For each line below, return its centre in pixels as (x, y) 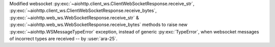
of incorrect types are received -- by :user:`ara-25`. (63, 38)
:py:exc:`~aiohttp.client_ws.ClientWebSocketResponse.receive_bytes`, (83, 10)
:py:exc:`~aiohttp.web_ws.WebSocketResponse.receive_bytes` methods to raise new (99, 24)
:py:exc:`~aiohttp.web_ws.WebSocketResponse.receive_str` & (74, 17)
